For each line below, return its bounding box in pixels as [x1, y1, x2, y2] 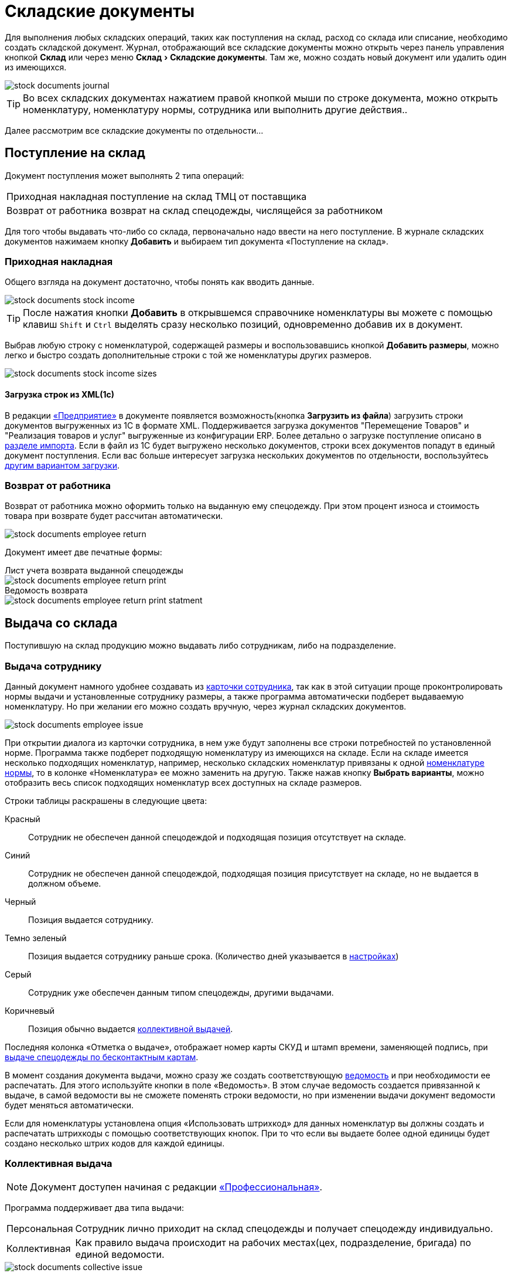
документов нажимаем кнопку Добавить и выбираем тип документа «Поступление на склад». [5, 236, 388, 246]
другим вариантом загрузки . [5, 460, 120, 470]
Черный [5, 896, 36, 907]
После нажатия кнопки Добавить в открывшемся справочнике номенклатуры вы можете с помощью [23, 307, 493, 319]
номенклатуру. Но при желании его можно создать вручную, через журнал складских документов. [5, 701, 407, 711]
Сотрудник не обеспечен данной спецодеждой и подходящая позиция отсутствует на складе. [28, 832, 407, 842]
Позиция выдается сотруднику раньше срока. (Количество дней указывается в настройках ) [28, 951, 399, 961]
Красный [5, 813, 40, 824]
